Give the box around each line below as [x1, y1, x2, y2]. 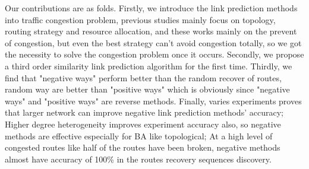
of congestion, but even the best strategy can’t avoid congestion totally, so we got [5, 36, 302, 49]
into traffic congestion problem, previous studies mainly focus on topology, [5, 13, 276, 25]
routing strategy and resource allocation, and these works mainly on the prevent [5, 25, 297, 37]
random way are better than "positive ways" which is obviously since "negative [5, 83, 290, 95]
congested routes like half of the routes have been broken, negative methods [5, 141, 280, 154]
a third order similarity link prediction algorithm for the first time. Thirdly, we [5, 59, 292, 72]
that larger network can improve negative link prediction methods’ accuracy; [5, 106, 283, 119]
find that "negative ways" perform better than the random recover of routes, [5, 71, 282, 84]
